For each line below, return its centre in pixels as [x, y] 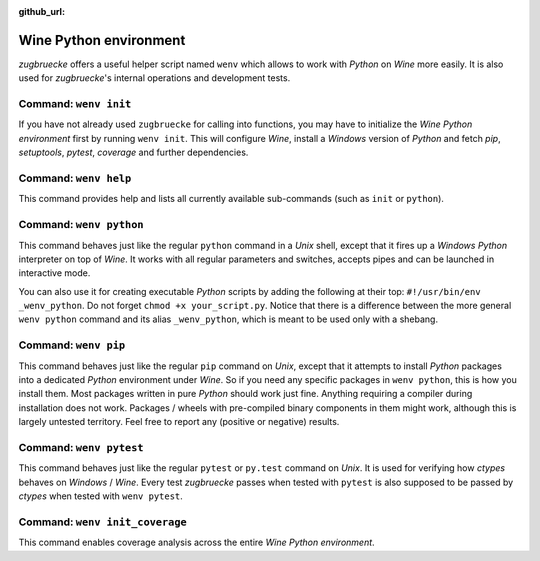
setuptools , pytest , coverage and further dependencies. [133, 152]
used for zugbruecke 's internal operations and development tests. [154, 78]
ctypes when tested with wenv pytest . [101, 496]
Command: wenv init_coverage [102, 522]
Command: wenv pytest [81, 447]
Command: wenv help [75, 178]
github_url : [41, 11]
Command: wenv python [81, 225]
